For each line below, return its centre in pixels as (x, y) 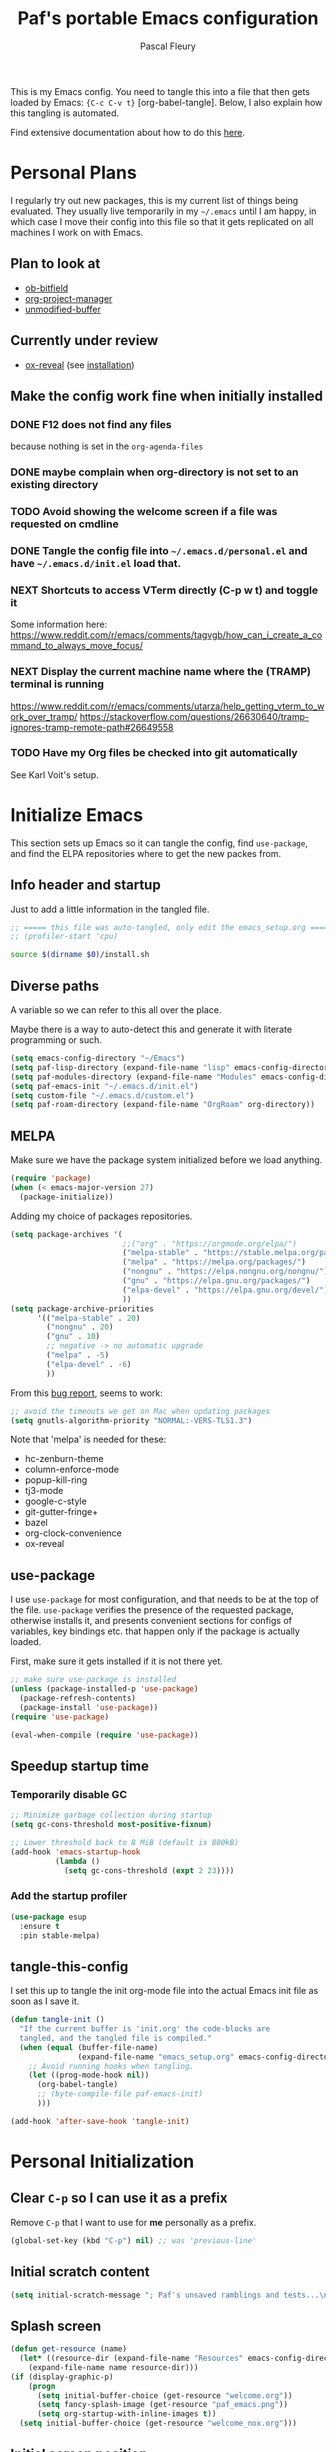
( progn (42, 2386)
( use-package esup (48, 1917)
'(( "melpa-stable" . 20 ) (88, 1318)
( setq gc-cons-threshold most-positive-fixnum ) (111, 1825)
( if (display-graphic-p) (62, 2377)
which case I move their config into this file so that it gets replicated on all (162, 221)
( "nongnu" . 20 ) (80, 1327)
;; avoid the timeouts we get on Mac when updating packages (140, 1411)
